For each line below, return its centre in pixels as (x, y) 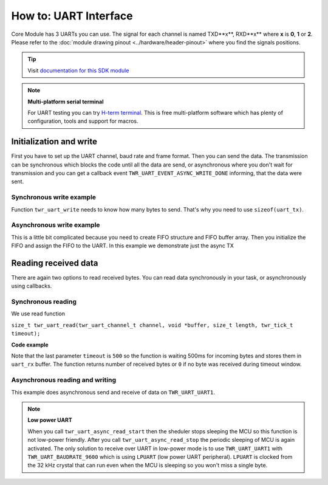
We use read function (38, 314)
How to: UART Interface (72, 16)
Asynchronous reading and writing (64, 380)
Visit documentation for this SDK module (78, 71)
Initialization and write (54, 142)
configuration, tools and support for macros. (83, 121)
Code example (30, 345)
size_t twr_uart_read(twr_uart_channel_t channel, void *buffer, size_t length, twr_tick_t (152, 325)
